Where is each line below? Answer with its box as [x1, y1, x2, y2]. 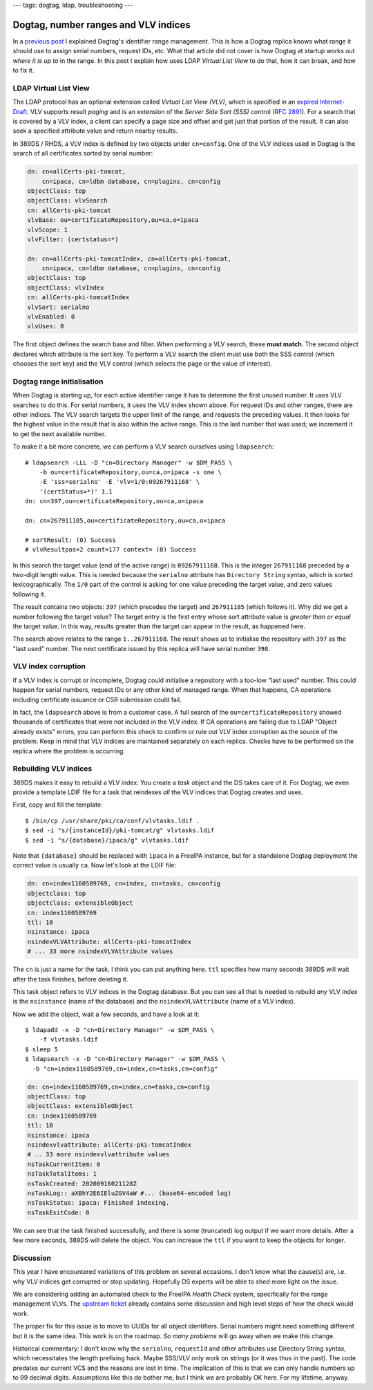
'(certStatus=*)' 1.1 [39, 487, 113, 496]
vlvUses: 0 [27, 322, 64, 330]
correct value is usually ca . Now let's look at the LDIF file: [12, 861, 177, 870]
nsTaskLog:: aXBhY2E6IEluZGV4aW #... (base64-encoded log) [27, 1189, 231, 1197]
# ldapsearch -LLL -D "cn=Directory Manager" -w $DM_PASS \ [25, 458, 233, 467]
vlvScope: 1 [27, 225, 68, 234]
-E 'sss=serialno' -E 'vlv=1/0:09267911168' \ [39, 478, 200, 486]
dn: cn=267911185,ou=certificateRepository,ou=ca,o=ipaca [25, 517, 226, 525]
